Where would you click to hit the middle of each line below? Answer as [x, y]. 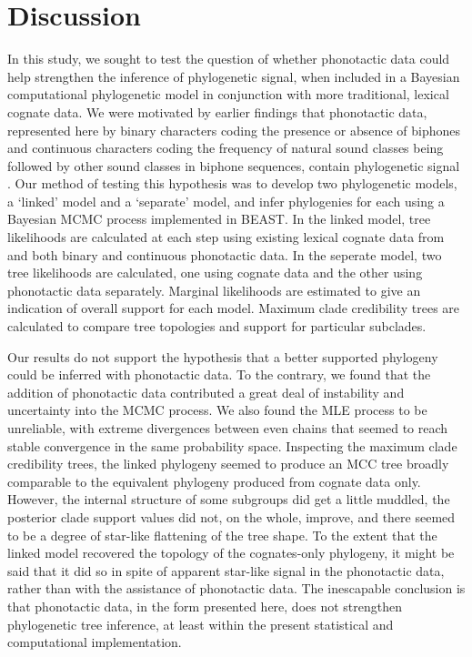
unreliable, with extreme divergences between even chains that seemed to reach [228, 428]
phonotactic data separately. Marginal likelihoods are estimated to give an [214, 290]
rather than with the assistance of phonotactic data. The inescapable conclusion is [236, 588]
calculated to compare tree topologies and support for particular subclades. [217, 326]
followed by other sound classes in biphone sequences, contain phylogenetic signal [234, 165]
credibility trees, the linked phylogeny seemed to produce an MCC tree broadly [228, 464]
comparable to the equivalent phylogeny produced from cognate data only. [214, 481]
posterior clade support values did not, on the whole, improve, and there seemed [231, 516]
